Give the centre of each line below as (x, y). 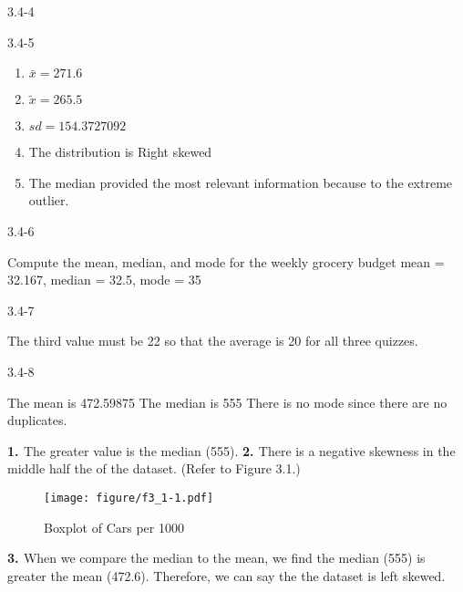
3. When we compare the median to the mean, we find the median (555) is (216, 558)
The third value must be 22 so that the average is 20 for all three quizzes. (213, 341)
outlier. (49, 200)
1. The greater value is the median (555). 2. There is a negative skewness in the (231, 450)
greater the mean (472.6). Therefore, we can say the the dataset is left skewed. (226, 575)
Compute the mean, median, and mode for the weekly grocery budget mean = (226, 261)
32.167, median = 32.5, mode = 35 (104, 280)
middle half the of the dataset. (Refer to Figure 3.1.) (154, 468)
